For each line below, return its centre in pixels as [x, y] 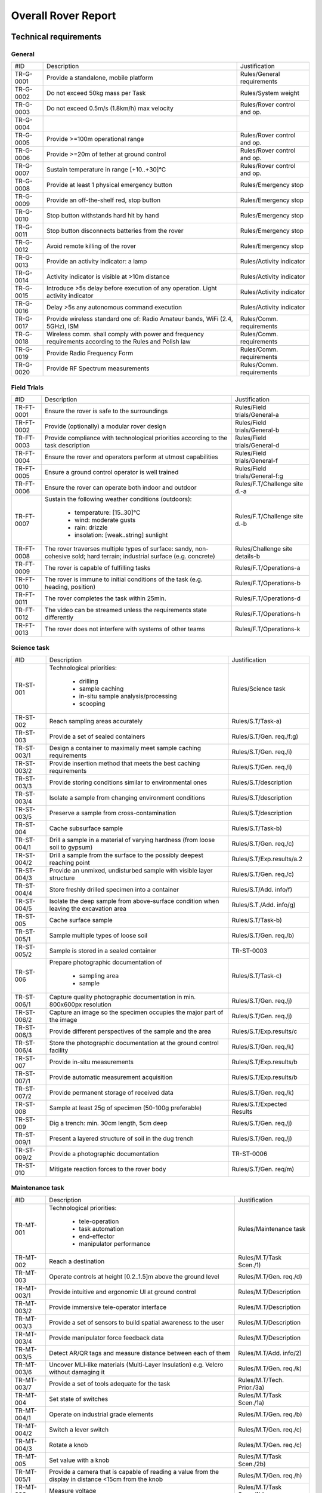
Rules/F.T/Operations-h [267, 614]
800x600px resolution [80, 1004]
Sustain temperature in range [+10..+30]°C [106, 170]
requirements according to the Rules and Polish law [119, 342]
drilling [89, 681]
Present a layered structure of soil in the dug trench [121, 1138]
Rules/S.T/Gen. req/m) [263, 1169]
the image [63, 1019]
